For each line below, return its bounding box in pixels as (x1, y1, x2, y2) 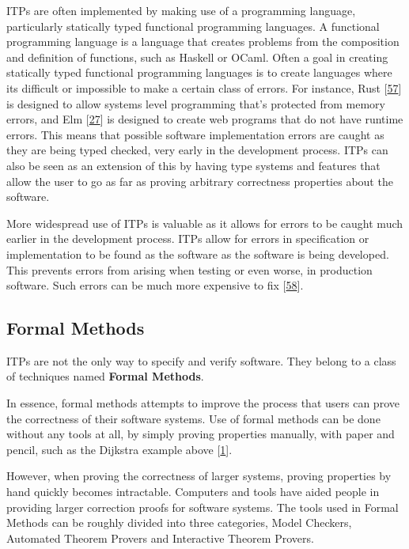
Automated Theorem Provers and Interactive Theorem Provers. (6, 529, 314, 546)
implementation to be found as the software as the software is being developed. (6, 245, 389, 262)
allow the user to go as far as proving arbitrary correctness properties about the (6, 172, 393, 189)
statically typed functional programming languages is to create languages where (6, 64, 392, 81)
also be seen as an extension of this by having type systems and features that (6, 157, 381, 173)
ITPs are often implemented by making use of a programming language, (6, 2, 356, 18)
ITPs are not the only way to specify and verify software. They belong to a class (6, 352, 396, 369)
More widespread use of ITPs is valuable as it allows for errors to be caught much (6, 214, 403, 231)
